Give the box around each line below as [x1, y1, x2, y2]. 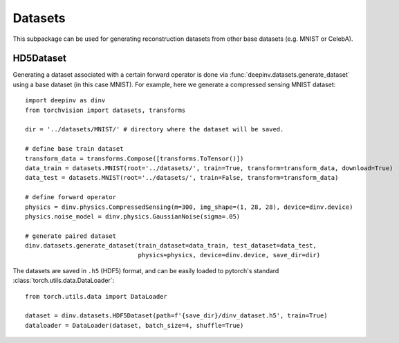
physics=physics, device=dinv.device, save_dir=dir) [138, 251, 321, 259]
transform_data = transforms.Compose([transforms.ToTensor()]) [25, 154, 244, 163]
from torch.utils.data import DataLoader [25, 293, 167, 300]
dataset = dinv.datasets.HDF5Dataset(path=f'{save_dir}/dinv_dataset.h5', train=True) [25, 312, 328, 319]
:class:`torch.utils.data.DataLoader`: [12, 277, 115, 285]
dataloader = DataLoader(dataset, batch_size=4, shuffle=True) [25, 322, 244, 329]
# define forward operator [25, 194, 117, 201]
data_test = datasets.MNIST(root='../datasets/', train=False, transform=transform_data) [25, 174, 339, 182]
